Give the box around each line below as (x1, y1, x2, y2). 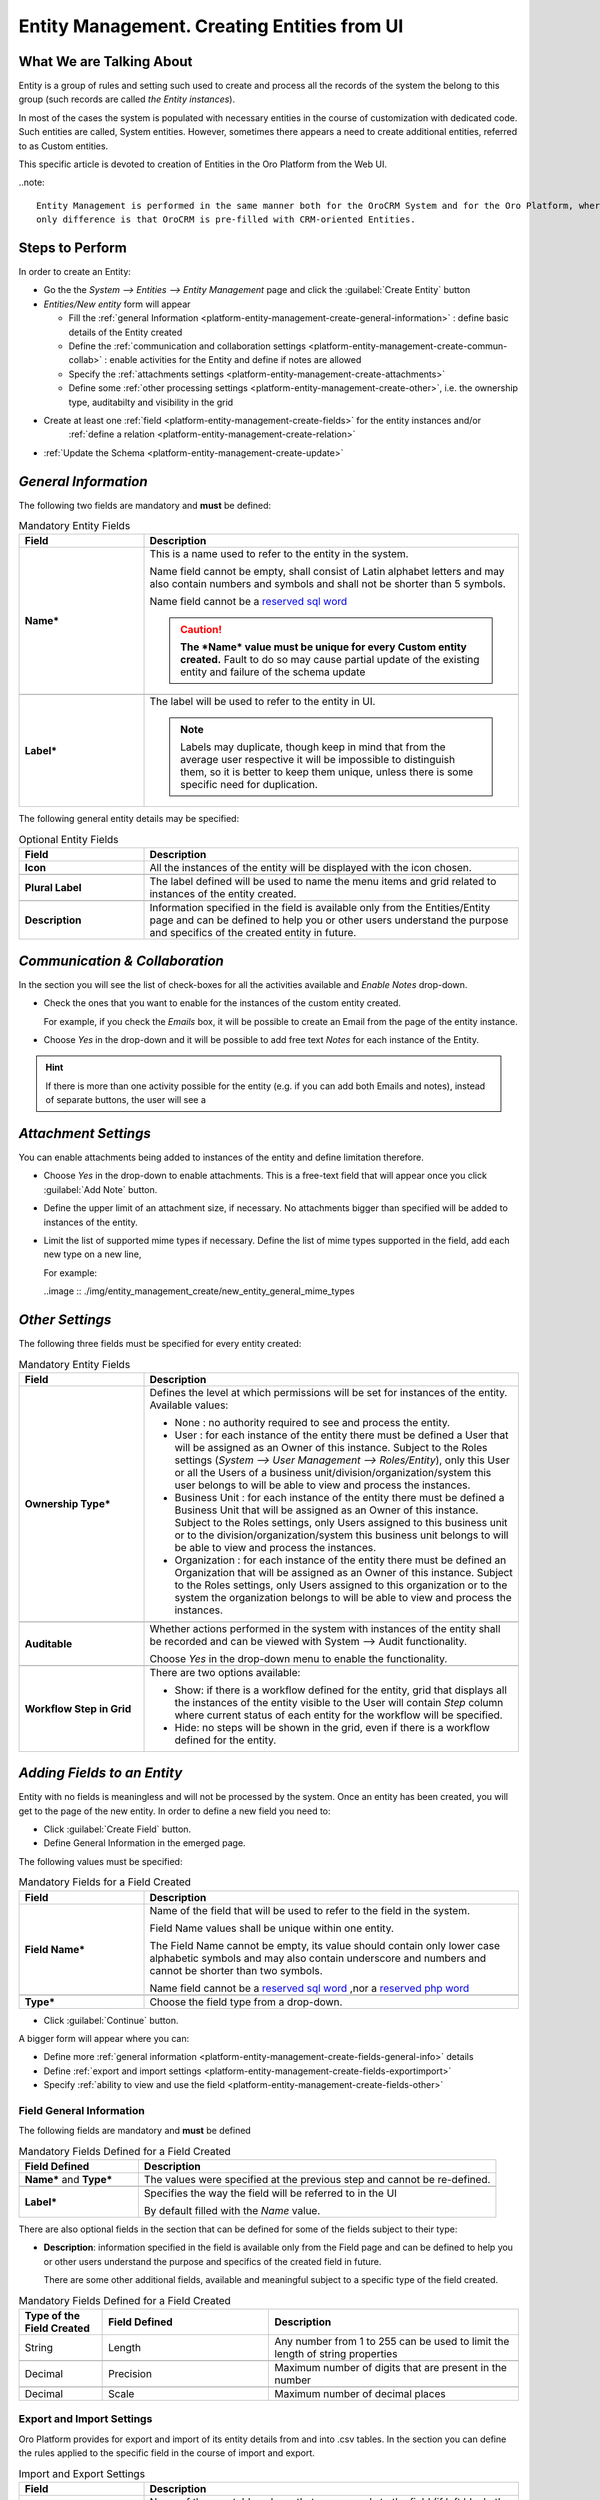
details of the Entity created (68, 326, 183, 338)
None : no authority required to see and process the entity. (174, 1415, 450, 1429)
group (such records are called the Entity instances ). (18, 93, 235, 105)
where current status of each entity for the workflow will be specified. (174, 1708, 504, 1722)
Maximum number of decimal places (274, 2387, 446, 2401)
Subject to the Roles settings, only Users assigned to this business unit (174, 1515, 508, 1529)
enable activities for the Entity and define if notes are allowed (109, 354, 362, 366)
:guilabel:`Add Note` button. (43, 1183, 158, 1195)
